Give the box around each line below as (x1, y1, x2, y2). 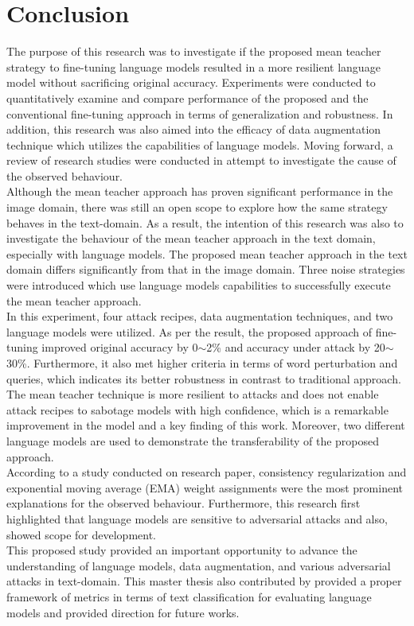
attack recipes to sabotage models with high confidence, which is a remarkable (6, 401, 389, 418)
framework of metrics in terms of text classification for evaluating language (6, 588, 372, 605)
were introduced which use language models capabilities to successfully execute (6, 277, 391, 294)
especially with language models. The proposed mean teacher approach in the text (6, 245, 408, 262)
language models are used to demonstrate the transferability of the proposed (6, 432, 380, 449)
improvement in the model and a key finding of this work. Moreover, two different (6, 417, 405, 434)
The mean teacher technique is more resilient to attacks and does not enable (6, 386, 379, 402)
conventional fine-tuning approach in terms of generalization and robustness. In (6, 105, 393, 122)
